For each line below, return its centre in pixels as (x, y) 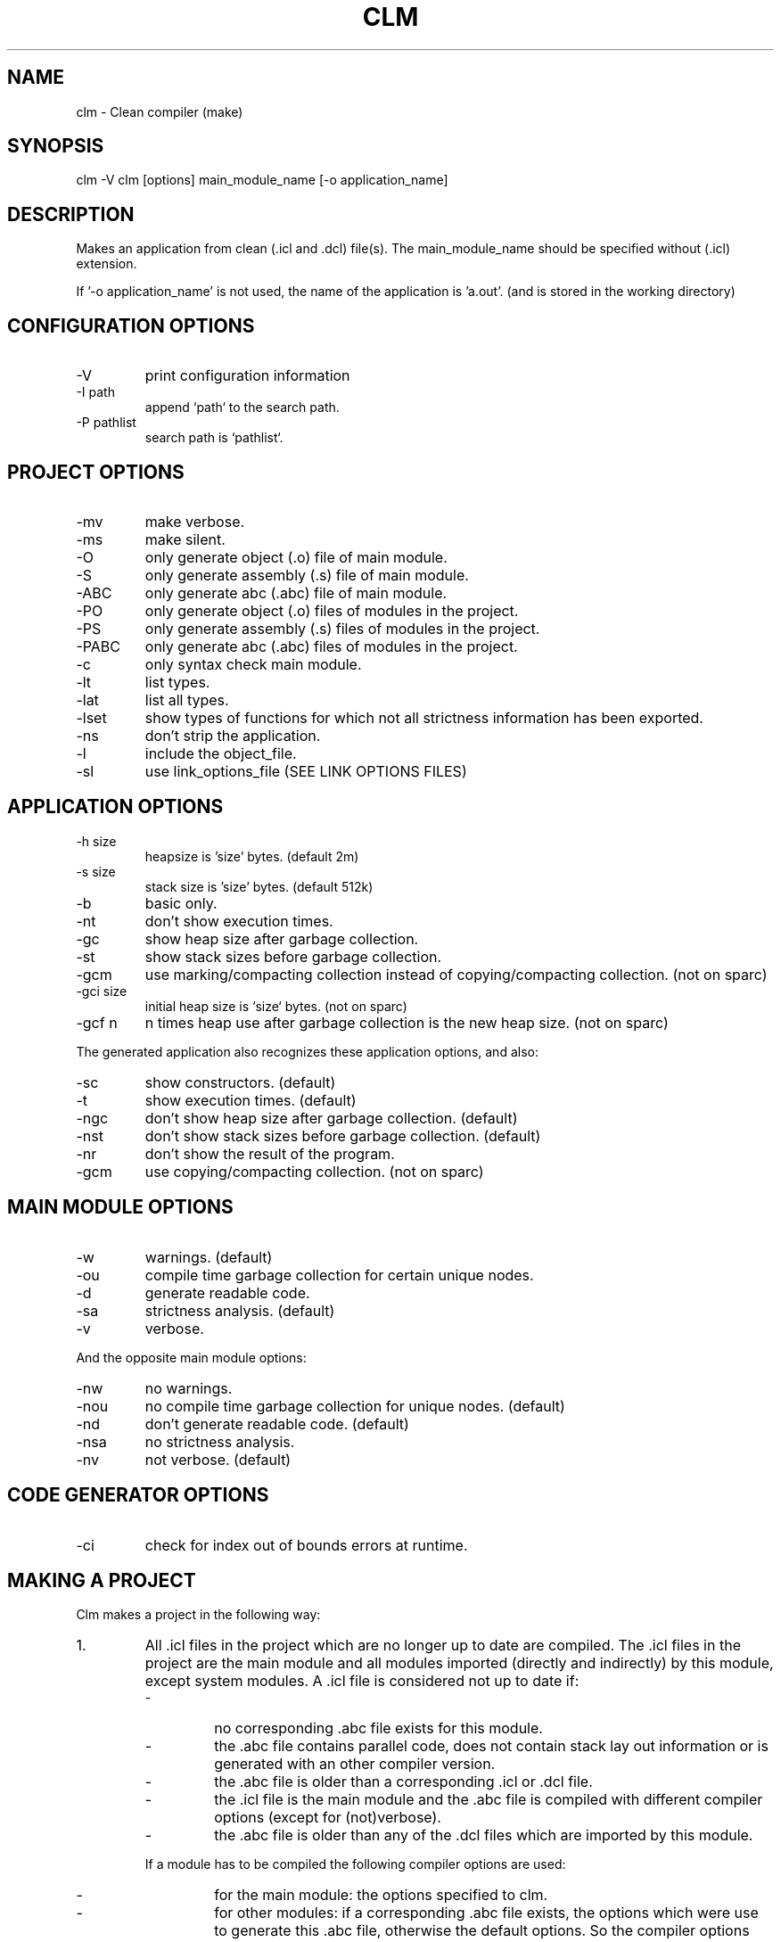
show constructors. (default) (240, 1082)
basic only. (181, 903)
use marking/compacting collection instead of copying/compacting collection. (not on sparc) (456, 974)
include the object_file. (221, 753)
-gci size (102, 991)
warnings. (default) (209, 1257)
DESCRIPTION (71, 214)
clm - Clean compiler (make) (160, 111)
